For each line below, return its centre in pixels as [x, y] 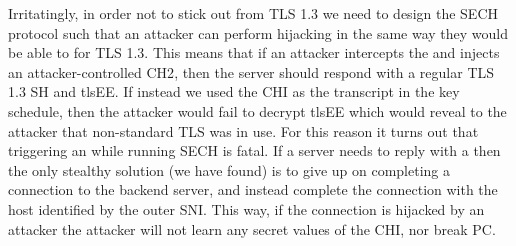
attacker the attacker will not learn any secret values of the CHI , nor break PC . [252, 228]
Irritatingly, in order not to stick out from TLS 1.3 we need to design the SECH [253, 13]
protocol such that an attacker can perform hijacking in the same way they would [258, 32]
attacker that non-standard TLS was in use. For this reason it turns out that [243, 130]
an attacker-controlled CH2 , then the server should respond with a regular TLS [251, 71]
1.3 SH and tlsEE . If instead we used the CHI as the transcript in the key [234, 91]
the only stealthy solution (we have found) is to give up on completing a [229, 169]
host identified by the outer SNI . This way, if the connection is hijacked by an [246, 208]
